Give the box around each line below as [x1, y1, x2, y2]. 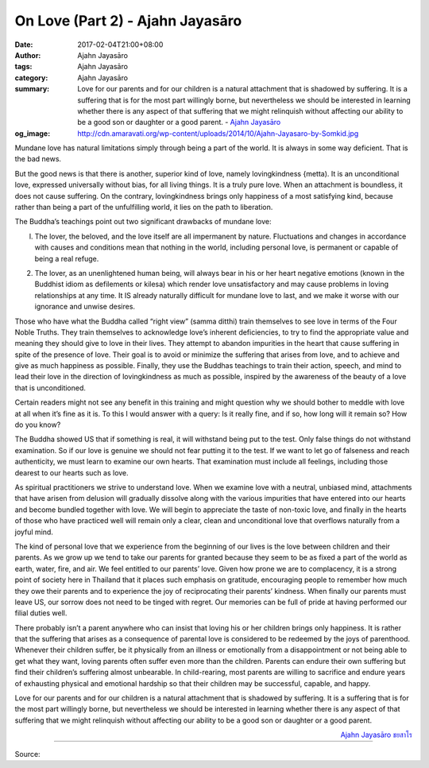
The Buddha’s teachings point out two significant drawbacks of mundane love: [14, 217, 272, 227]
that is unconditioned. [14, 382, 87, 393]
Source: [14, 749, 41, 758]
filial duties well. [14, 608, 68, 618]
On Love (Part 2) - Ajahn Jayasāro [14, 12, 242, 29]
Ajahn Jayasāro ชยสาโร [340, 730, 412, 739]
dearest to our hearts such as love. [14, 467, 129, 477]
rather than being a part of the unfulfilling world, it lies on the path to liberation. [14, 203, 273, 212]
